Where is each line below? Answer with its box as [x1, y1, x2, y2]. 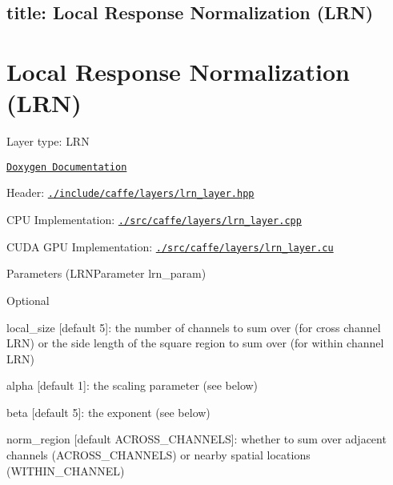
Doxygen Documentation [6, 161, 127, 173]
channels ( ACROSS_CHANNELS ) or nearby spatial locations [6, 447, 311, 463]
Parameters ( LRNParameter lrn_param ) [6, 265, 207, 282]
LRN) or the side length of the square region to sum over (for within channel [6, 335, 384, 351]
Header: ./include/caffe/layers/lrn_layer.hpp [6, 184, 255, 201]
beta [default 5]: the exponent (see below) [6, 403, 211, 420]
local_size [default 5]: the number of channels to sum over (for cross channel [6, 319, 381, 335]
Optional [6, 291, 50, 308]
